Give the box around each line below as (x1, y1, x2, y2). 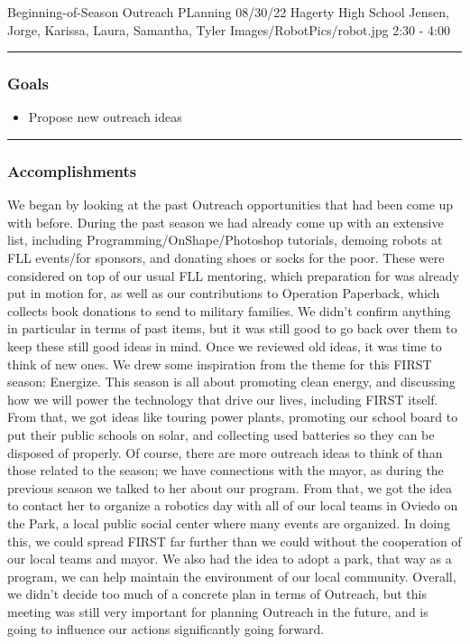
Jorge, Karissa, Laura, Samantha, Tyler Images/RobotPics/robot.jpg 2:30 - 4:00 (7, 20, 450, 39)
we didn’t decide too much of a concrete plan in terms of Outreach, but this (7, 584, 427, 603)
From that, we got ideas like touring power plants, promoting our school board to (7, 407, 458, 426)
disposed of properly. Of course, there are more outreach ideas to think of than (7, 443, 443, 462)
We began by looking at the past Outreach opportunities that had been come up (7, 195, 454, 214)
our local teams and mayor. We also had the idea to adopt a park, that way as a (7, 549, 452, 568)
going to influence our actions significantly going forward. (7, 620, 325, 639)
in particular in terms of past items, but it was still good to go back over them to (7, 319, 457, 338)
